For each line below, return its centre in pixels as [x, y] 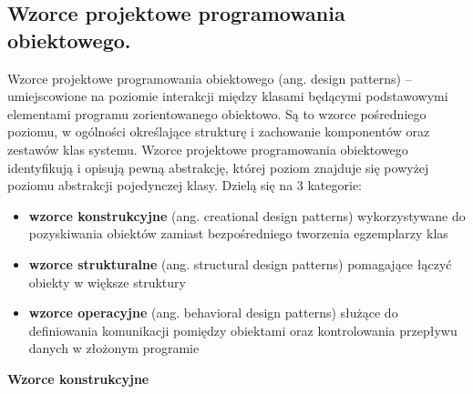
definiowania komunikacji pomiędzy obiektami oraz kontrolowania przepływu [243, 330]
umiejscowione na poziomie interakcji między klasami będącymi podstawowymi [228, 96]
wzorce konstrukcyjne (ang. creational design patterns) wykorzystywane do [247, 215]
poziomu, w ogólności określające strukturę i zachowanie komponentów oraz [219, 131]
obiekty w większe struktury [107, 282]
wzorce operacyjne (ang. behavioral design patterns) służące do [213, 313]
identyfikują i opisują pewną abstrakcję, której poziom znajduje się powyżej [218, 167]
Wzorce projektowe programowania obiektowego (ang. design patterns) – [210, 78]
